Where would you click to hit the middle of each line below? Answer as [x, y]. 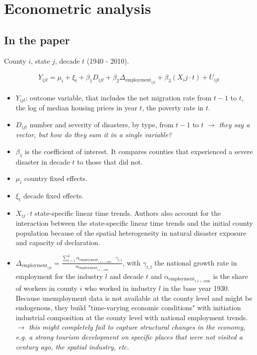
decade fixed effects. [53, 195]
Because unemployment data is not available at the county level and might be [134, 298]
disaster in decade [43, 161]
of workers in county [47, 288]
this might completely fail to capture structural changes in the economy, [137, 327]
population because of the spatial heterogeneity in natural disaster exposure [131, 232]
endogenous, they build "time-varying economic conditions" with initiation [128, 308]
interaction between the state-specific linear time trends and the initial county [134, 223]
